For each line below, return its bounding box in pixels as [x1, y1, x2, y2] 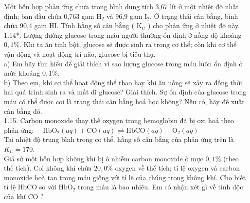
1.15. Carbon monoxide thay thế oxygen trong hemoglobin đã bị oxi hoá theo [4, 115, 234, 125]
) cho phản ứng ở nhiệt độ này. [148, 20, 240, 31]
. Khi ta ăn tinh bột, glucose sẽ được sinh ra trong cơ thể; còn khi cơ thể [19, 39, 237, 49]
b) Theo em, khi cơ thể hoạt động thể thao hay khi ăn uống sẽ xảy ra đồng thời [4, 77, 242, 87]
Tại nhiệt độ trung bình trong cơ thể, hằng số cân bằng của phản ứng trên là [4, 134, 234, 144]
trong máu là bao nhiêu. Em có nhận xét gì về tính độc [78, 182, 243, 192]
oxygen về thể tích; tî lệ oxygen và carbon [115, 163, 240, 173]
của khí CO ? [4, 191, 44, 201]
